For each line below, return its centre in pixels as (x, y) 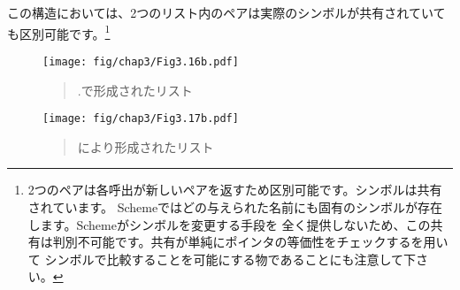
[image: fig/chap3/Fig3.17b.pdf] (141, 119)
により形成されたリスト (146, 146)
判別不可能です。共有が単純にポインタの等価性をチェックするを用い (250, 242)
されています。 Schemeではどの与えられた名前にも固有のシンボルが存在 (235, 206)
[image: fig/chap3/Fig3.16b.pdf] (141, 61)
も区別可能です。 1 (59, 32)
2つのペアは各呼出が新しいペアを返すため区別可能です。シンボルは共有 (235, 190)
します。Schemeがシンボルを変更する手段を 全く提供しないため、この (229, 224)
